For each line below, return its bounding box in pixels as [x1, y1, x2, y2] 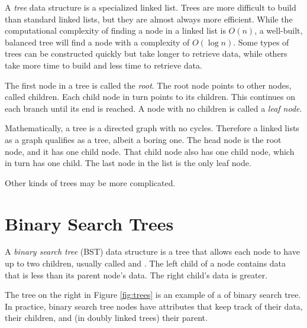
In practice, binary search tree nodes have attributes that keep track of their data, [5, 300, 303, 312]
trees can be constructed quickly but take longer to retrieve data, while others [5, 47, 287, 60]
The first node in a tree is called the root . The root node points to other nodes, [5, 79, 292, 91]
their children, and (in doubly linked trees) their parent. [5, 311, 208, 324]
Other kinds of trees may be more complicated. [5, 176, 176, 189]
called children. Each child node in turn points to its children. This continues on [5, 90, 296, 103]
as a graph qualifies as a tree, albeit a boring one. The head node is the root [5, 133, 282, 145]
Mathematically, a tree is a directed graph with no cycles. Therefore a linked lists [5, 122, 299, 134]
